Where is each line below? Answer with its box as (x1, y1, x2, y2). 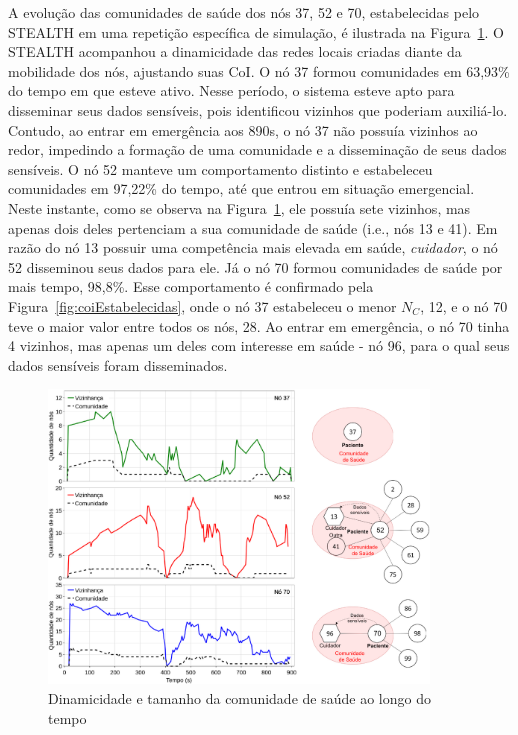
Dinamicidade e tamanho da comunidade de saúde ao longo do (48, 688, 431, 708)
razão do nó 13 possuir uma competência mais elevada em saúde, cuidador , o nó (8, 237, 498, 258)
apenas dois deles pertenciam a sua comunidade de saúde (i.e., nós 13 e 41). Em (8, 217, 498, 238)
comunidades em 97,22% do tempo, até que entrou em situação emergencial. (8, 178, 475, 199)
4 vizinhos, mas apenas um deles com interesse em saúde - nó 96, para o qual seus (8, 335, 510, 356)
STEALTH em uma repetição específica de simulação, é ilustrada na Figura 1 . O (8, 21, 504, 42)
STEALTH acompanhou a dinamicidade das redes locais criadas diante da (8, 41, 462, 62)
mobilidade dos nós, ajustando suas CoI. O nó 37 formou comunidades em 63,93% (8, 60, 510, 81)
